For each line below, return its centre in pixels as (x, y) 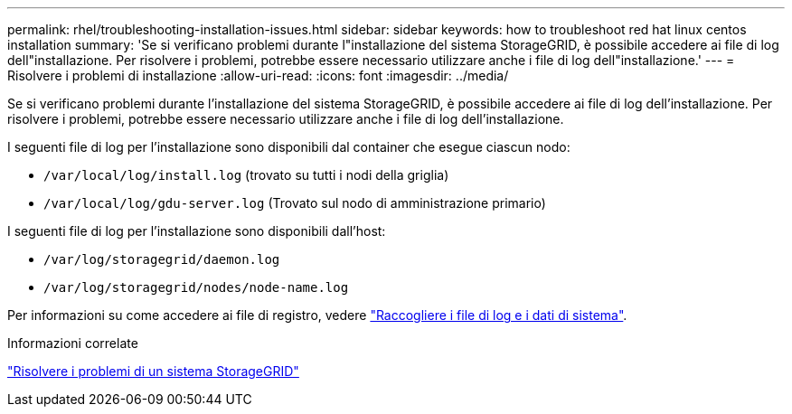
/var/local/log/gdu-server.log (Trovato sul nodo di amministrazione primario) (295, 203)
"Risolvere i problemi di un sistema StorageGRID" (153, 371)
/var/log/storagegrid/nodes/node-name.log (196, 287)
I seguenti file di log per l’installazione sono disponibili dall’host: (197, 231)
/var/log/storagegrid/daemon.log (162, 259)
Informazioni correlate (73, 343)
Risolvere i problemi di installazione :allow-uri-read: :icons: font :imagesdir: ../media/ (258, 75)
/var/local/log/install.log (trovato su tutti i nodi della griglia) (246, 175)
